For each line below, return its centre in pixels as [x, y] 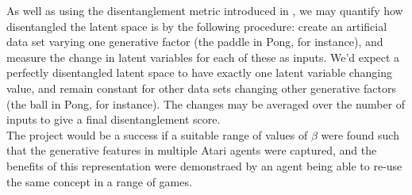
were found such [360, 134]
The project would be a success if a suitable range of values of [157, 134]
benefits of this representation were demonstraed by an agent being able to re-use [204, 165]
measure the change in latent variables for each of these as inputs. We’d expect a [203, 57]
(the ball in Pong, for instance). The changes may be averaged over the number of [206, 103]
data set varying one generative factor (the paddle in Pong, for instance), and [195, 42]
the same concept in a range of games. [99, 181]
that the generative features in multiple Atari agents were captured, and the [192, 150]
